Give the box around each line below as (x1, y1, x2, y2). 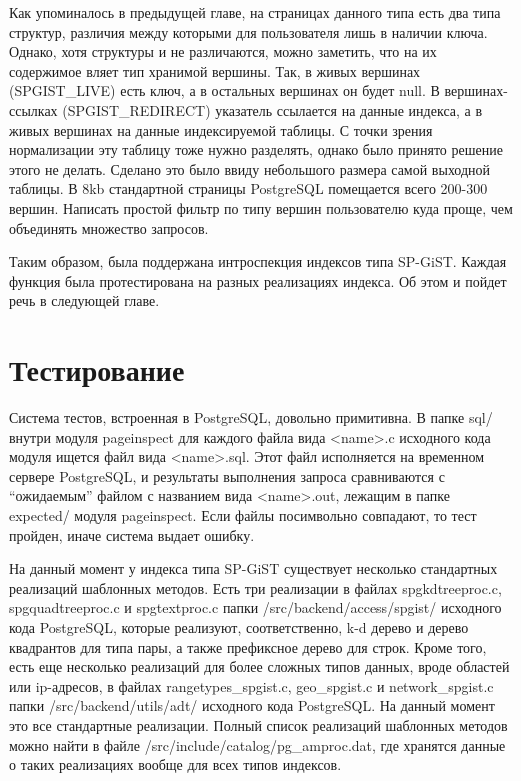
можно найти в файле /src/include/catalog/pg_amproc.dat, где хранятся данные (9, 734, 506, 755)
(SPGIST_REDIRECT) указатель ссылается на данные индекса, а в (62, 99, 483, 120)
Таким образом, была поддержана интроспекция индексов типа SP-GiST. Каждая (9, 251, 507, 272)
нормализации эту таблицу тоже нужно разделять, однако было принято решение (9, 139, 503, 160)
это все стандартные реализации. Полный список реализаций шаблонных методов (9, 714, 508, 735)
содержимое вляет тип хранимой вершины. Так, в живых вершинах (9, 60, 421, 81)
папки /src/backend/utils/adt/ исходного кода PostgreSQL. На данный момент (9, 695, 495, 716)
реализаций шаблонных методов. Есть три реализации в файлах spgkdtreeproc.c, (9, 577, 502, 598)
